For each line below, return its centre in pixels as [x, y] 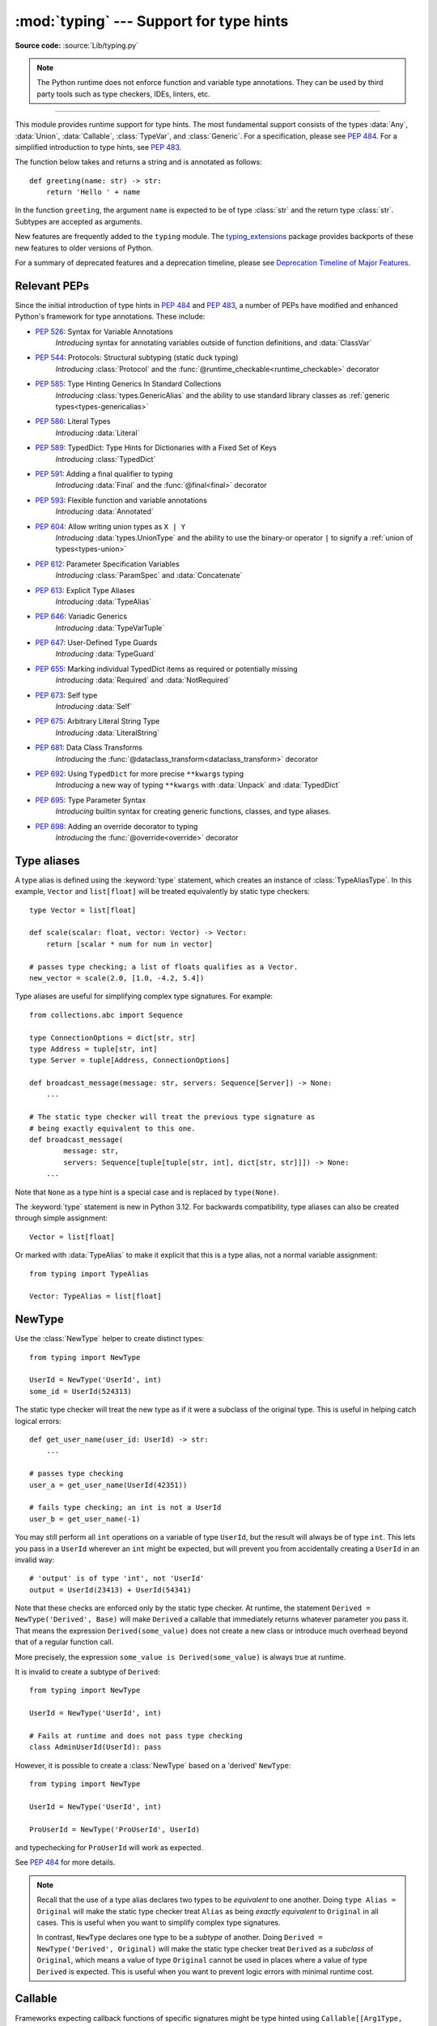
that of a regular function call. [64, 1642]
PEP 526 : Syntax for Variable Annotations [104, 331]
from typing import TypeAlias [89, 1274]
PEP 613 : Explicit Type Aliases [85, 590]
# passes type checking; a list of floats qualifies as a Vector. [164, 967]
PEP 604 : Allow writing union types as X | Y [110, 526]
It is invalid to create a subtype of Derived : [88, 1672]
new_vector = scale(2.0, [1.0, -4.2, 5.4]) [117, 978]
